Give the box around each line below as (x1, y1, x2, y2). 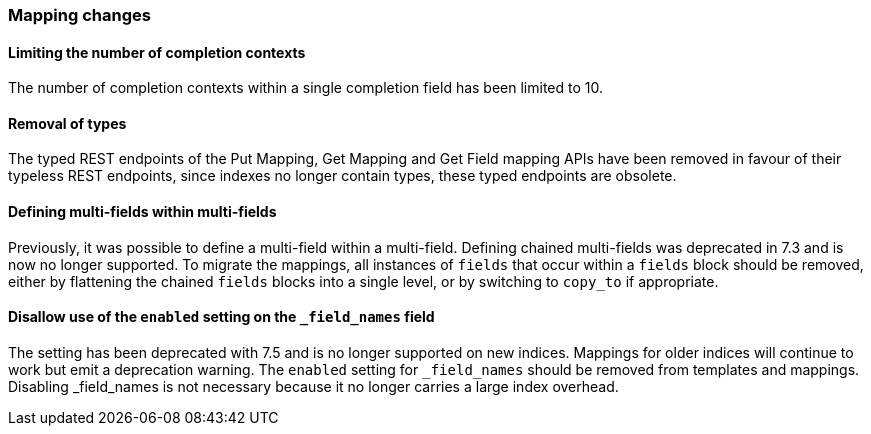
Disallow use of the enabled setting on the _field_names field (8, 308, 435, 326)
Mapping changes (8, 5, 151, 25)
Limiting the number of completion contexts (8, 43, 306, 61)
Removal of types (8, 114, 127, 132)
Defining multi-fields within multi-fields (8, 203, 277, 221)
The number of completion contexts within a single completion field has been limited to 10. (8, 79, 604, 97)
